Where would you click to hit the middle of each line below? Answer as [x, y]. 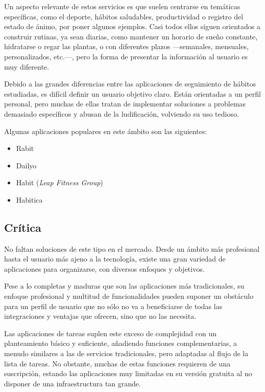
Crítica [23, 227]
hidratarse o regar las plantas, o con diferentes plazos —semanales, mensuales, [126, 46]
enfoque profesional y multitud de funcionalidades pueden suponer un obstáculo [129, 296]
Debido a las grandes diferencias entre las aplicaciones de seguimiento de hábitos [130, 84]
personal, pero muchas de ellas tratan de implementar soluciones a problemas [125, 104]
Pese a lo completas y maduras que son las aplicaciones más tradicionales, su [124, 286]
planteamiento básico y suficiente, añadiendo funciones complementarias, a [121, 343]
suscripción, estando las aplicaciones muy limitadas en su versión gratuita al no [128, 373]
